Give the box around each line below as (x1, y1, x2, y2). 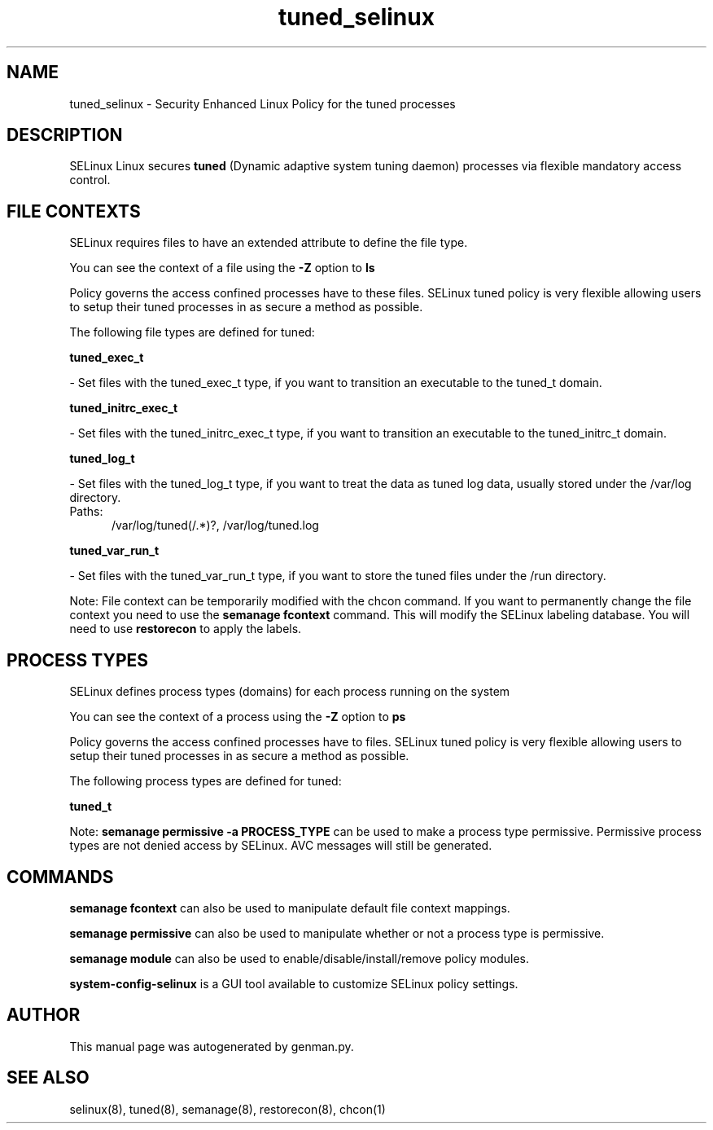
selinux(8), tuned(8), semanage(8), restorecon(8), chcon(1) (69, 1101, 386, 1116)
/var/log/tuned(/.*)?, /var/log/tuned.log (112, 518, 319, 533)
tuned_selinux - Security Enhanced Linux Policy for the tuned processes (69, 96, 456, 111)
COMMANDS (7, 866, 114, 887)
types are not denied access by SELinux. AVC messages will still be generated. (69, 838, 492, 853)
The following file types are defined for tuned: (69, 325, 315, 340)
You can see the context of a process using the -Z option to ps (69, 710, 406, 724)
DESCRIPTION (7, 125, 123, 146)
